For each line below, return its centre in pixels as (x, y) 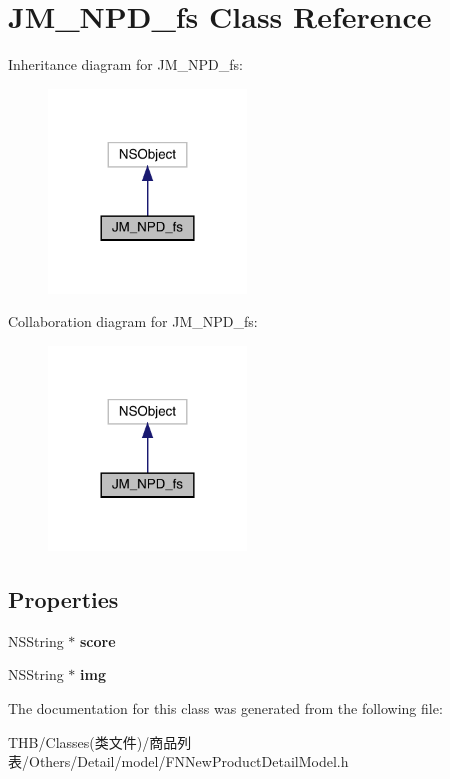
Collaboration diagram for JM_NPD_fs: (133, 321)
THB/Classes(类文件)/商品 (93, 741)
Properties (63, 598)
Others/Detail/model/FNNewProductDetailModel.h (188, 761)
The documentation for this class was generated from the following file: (225, 707)
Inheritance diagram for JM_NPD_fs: (125, 64)
